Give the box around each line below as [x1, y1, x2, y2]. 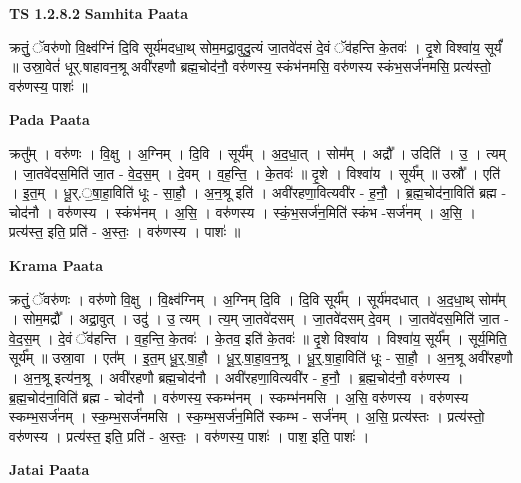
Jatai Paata [9, 459, 90, 480]
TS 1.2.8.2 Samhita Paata [9, 3, 189, 23]
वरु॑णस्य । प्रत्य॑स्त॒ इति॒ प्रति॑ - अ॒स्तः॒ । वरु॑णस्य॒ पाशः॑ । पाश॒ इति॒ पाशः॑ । [9, 425, 370, 446]
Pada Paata [9, 109, 90, 130]
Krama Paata [9, 254, 103, 275]
